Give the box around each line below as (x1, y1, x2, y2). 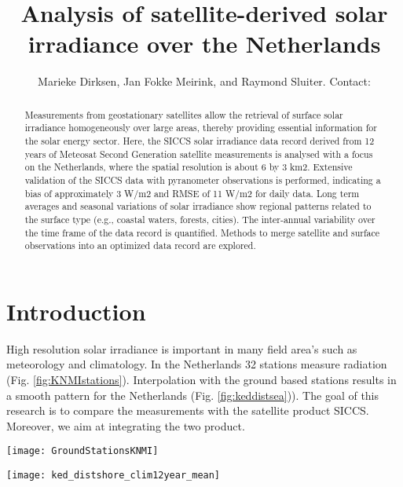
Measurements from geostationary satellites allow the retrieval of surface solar (24, 108, 343, 121)
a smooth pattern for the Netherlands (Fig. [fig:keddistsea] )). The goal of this (6, 386, 379, 403)
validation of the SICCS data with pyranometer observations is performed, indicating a (24, 173, 381, 186)
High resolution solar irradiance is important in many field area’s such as (6, 340, 357, 357)
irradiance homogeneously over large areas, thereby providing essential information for (24, 121, 377, 134)
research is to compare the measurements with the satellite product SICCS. (6, 402, 369, 419)
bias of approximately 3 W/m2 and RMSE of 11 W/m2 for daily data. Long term (24, 186, 360, 200)
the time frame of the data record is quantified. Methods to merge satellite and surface (24, 225, 380, 239)
